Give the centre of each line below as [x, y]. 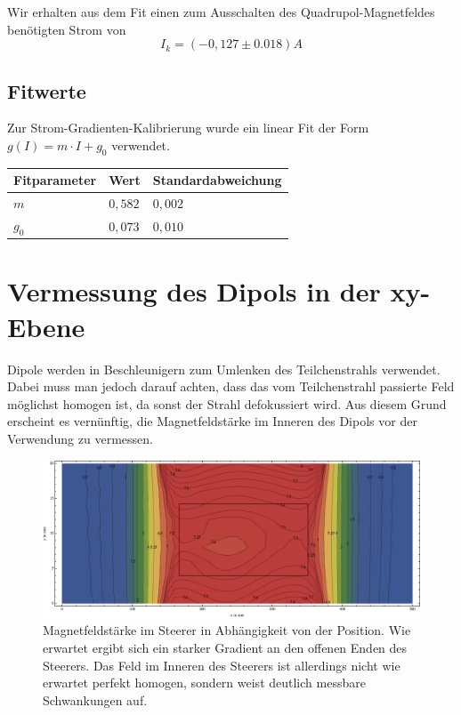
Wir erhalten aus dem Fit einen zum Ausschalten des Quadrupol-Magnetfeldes [221, 12]
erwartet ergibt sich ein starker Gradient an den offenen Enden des [225, 648]
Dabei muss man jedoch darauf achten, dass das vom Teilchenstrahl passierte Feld [231, 386]
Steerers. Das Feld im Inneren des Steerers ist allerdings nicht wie [222, 665]
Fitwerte [47, 90]
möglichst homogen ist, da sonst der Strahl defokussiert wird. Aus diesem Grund [227, 403]
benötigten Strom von [67, 29]
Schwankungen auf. [95, 699]
